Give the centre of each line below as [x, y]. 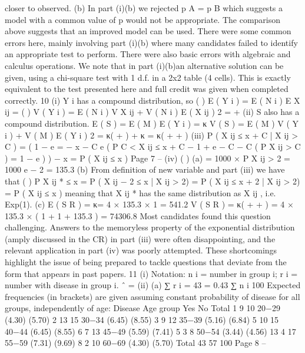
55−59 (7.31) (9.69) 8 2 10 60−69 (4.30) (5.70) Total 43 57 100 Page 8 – [135, 343]
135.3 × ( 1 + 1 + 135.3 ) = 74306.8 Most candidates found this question [138, 215]
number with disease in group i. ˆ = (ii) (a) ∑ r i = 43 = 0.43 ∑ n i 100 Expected [153, 285]
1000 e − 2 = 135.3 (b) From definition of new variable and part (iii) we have [145, 169]
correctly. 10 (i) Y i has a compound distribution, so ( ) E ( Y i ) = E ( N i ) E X [152, 100]
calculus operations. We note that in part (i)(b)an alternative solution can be [144, 65]
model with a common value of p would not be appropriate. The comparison [143, 19]
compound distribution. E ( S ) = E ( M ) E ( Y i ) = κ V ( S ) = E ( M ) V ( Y [152, 123]
